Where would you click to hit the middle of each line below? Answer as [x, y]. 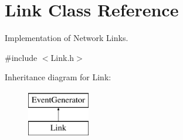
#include [21, 57]
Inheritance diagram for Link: [58, 77]
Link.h [62, 57]
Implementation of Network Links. [67, 38]
